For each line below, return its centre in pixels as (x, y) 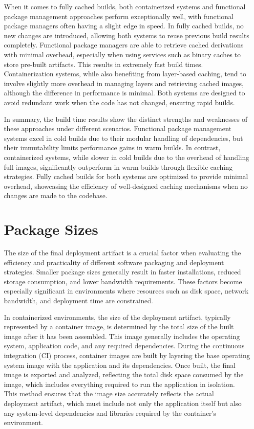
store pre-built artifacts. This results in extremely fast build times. (104, 64)
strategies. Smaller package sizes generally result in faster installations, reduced (123, 272)
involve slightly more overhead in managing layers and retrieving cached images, (124, 83)
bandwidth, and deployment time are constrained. (79, 300)
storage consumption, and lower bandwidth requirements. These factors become (123, 281)
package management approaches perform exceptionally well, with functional (119, 16)
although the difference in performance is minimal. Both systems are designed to (125, 93)
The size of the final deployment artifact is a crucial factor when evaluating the (123, 252)
